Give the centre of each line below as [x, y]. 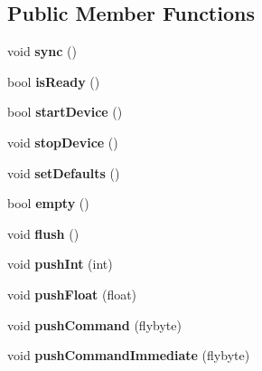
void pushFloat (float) [72, 294]
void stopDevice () [63, 142]
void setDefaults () [64, 172]
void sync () [42, 51]
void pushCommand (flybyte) [94, 324]
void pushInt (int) [60, 264]
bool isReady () [54, 81]
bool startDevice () [65, 112]
